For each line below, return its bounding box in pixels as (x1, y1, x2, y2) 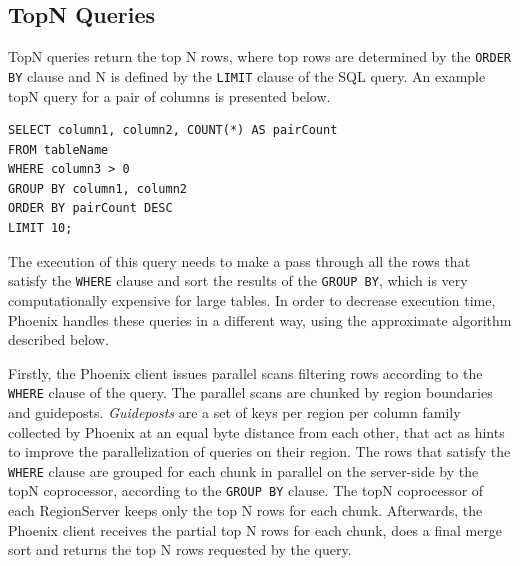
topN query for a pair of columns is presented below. (8, 85, 331, 106)
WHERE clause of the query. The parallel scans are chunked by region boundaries (8, 382, 493, 403)
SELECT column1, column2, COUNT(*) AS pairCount (8, 123, 338, 138)
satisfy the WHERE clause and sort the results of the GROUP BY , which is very (8, 270, 468, 291)
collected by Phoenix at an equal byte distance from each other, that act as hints (8, 421, 505, 442)
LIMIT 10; (8, 221, 73, 236)
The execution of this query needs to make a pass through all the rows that (8, 250, 471, 271)
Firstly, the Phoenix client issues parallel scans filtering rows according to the (8, 362, 483, 383)
